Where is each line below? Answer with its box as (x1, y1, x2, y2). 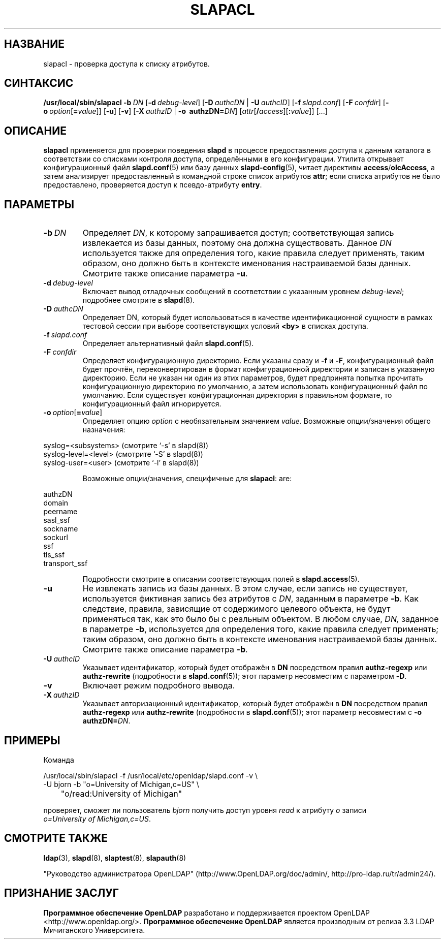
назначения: (82, 425, 125, 434)
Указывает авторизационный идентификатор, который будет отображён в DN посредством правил (82, 699, 428, 708)
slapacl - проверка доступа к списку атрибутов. (43, 59, 210, 68)
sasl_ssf (43, 516, 70, 525)
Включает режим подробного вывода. (82, 680, 235, 691)
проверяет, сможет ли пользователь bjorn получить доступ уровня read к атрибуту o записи (43, 805, 366, 814)
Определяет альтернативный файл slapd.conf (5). (82, 339, 254, 348)
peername (43, 507, 78, 516)
